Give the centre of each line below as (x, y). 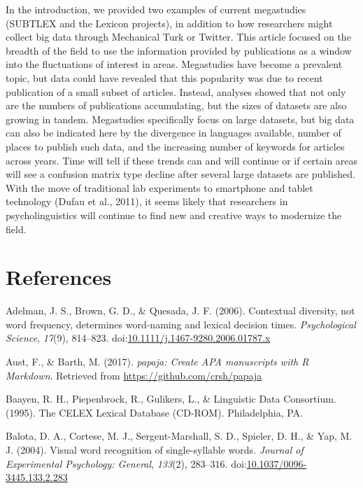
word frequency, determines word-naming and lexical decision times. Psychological (181, 324)
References (59, 277)
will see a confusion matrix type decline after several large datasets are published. (180, 174)
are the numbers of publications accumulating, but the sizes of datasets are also (176, 105)
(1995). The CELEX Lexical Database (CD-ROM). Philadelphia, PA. (154, 412)
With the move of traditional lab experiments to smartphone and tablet (159, 187)
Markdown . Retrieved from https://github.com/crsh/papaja (134, 375)
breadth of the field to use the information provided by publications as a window (179, 50)
